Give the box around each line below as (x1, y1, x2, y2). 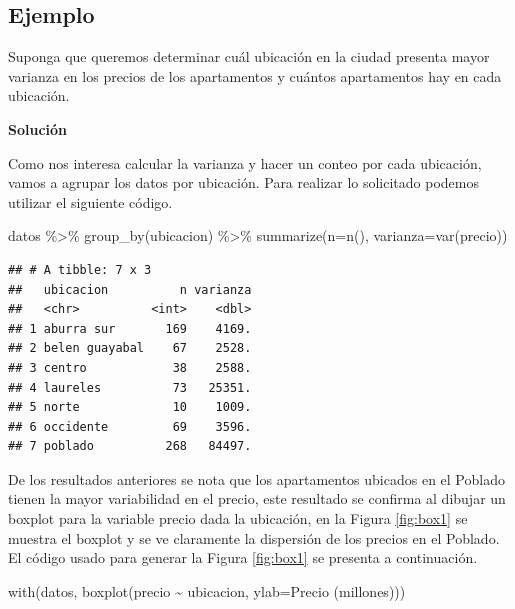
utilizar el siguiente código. (8, 191, 173, 212)
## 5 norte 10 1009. (8, 400, 252, 415)
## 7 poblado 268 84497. (8, 439, 252, 454)
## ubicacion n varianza (8, 282, 252, 297)
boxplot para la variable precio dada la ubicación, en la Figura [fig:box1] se (8, 508, 468, 529)
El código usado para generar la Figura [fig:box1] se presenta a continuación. (8, 547, 478, 568)
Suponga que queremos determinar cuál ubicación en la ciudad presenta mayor (8, 46, 490, 67)
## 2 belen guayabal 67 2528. (8, 341, 252, 356)
